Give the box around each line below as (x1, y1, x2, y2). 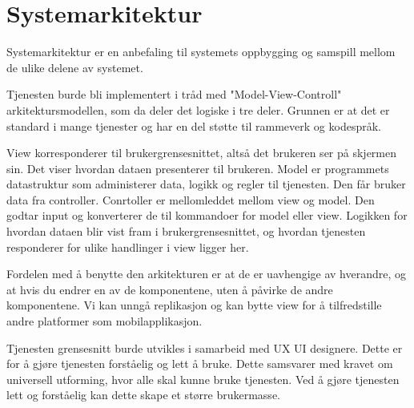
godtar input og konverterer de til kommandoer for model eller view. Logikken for (6, 207, 408, 224)
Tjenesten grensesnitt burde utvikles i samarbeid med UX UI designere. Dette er (6, 339, 403, 356)
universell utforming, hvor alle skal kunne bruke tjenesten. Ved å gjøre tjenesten (6, 370, 400, 387)
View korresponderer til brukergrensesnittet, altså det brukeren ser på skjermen (6, 144, 397, 161)
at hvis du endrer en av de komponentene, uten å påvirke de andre (6, 281, 333, 297)
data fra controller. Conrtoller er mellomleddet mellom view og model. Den (6, 191, 375, 208)
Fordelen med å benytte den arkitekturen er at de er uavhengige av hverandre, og (6, 265, 407, 282)
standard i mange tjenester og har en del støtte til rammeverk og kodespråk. (6, 117, 381, 134)
